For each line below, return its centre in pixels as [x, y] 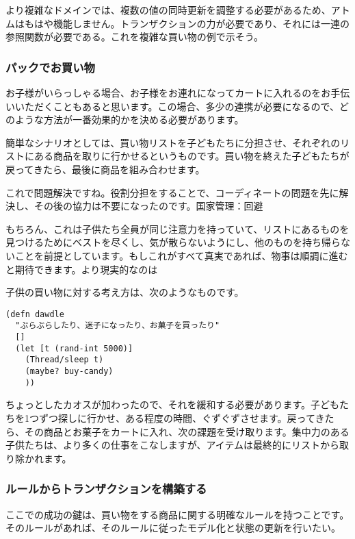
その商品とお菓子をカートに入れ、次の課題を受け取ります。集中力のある [187, 431]
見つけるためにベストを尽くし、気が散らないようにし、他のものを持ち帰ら [173, 242]
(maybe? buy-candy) [69, 371]
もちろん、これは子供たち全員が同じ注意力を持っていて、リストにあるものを [177, 228]
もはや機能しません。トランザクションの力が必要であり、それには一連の [187, 23]
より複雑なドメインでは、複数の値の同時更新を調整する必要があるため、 [168, 10]
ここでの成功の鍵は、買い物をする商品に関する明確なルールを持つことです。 [177, 514]
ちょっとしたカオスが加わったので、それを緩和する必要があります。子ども [173, 404]
